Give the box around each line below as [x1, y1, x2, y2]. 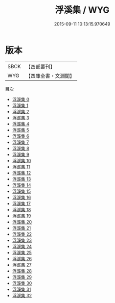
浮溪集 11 [12, 164, 30, 170]
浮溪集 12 [12, 170, 31, 176]
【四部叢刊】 [25, 63, 55, 70]
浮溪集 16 [12, 194, 31, 200]
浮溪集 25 [12, 250, 32, 255]
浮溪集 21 [12, 225, 31, 231]
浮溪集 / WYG [55, 4, 110, 16]
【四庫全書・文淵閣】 [25, 72, 75, 79]
